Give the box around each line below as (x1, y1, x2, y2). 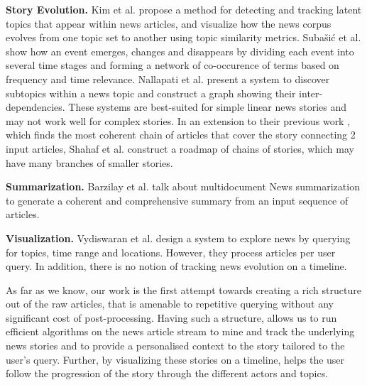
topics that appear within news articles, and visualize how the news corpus (6, 16, 332, 31)
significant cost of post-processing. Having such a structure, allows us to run (6, 310, 337, 325)
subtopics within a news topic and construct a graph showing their (6, 85, 296, 100)
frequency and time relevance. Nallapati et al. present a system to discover (6, 71, 330, 86)
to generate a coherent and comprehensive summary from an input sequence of (6, 192, 349, 207)
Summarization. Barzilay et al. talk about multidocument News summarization (6, 179, 360, 194)
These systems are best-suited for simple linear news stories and (68, 99, 347, 114)
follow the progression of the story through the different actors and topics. (6, 366, 329, 381)
